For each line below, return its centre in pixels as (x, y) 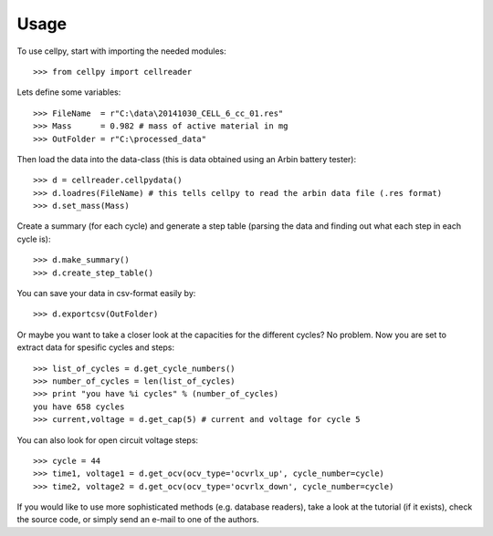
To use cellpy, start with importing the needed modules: (122, 51)
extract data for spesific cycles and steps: (96, 347)
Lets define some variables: (69, 92)
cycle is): (34, 239)
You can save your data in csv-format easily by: (106, 294)
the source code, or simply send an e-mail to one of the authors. (138, 520)
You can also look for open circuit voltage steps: (108, 440)
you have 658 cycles (79, 407)
